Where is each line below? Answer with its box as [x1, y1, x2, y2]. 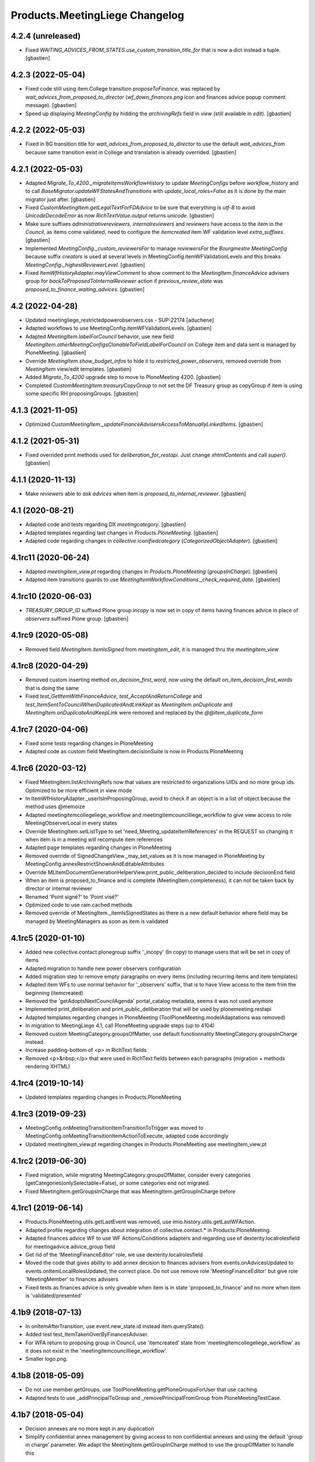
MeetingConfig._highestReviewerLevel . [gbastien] [25, 261, 145, 268]
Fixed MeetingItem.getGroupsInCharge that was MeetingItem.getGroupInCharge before [25, 1188, 236, 1195]
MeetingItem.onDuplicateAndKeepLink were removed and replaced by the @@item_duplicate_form [25, 709, 263, 716]
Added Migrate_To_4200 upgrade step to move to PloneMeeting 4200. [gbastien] [25, 374, 221, 381]
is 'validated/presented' [25, 1292, 82, 1299]
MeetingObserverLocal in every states [25, 819, 118, 827]
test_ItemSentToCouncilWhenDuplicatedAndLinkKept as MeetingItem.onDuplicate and [25, 701, 233, 708]
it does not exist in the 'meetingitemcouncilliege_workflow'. [25, 1347, 167, 1354]
